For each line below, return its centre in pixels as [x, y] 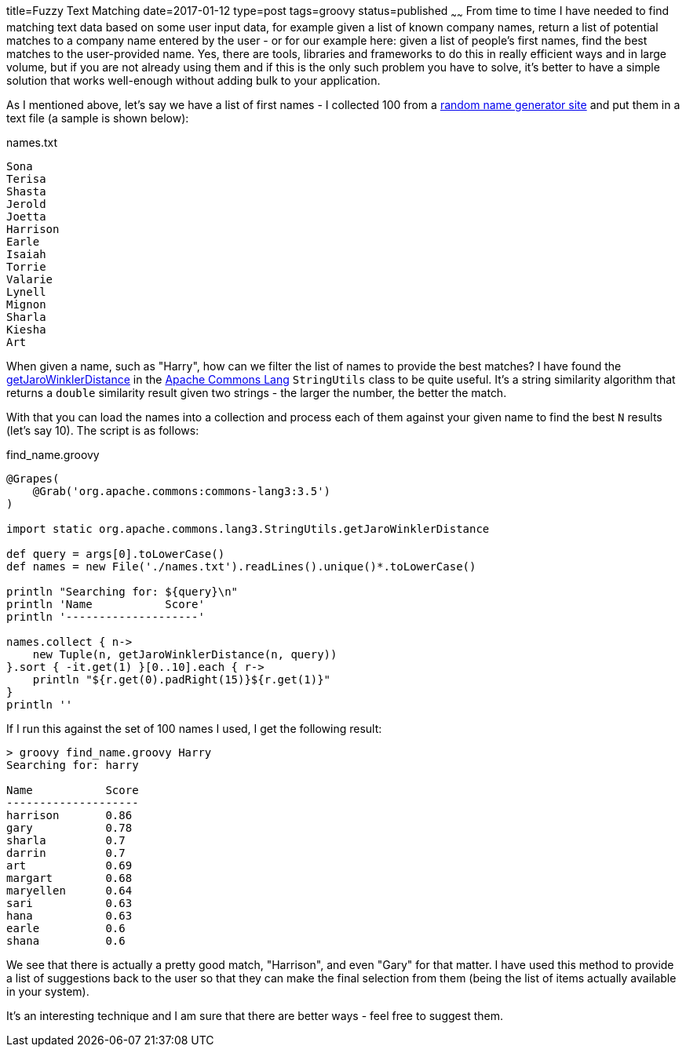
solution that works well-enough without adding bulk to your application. [193, 80]
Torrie [26, 266]
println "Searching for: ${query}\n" [122, 591]
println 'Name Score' [106, 604]
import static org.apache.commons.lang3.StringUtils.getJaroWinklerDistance [248, 528]
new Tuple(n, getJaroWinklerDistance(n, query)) [185, 654]
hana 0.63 [69, 915]
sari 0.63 [69, 903]
